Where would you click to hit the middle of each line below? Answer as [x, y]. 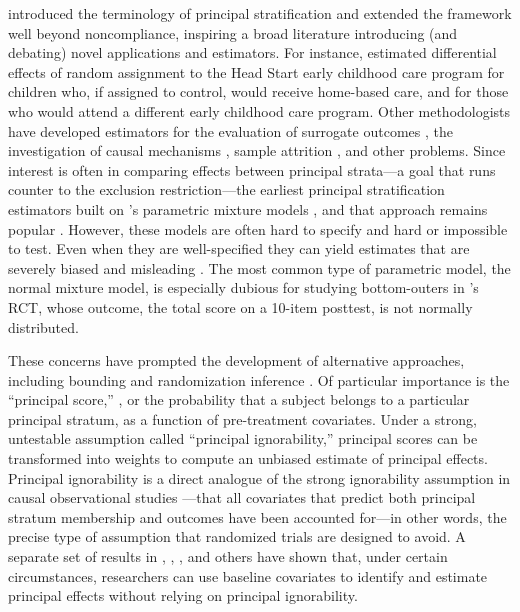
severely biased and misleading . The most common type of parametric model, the [259, 267]
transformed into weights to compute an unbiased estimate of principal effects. [248, 458]
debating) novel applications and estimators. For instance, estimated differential [252, 52]
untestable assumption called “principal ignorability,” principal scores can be [243, 438]
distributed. [43, 326]
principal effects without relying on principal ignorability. [183, 595]
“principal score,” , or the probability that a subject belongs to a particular [239, 399]
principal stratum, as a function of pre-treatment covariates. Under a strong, [242, 418]
